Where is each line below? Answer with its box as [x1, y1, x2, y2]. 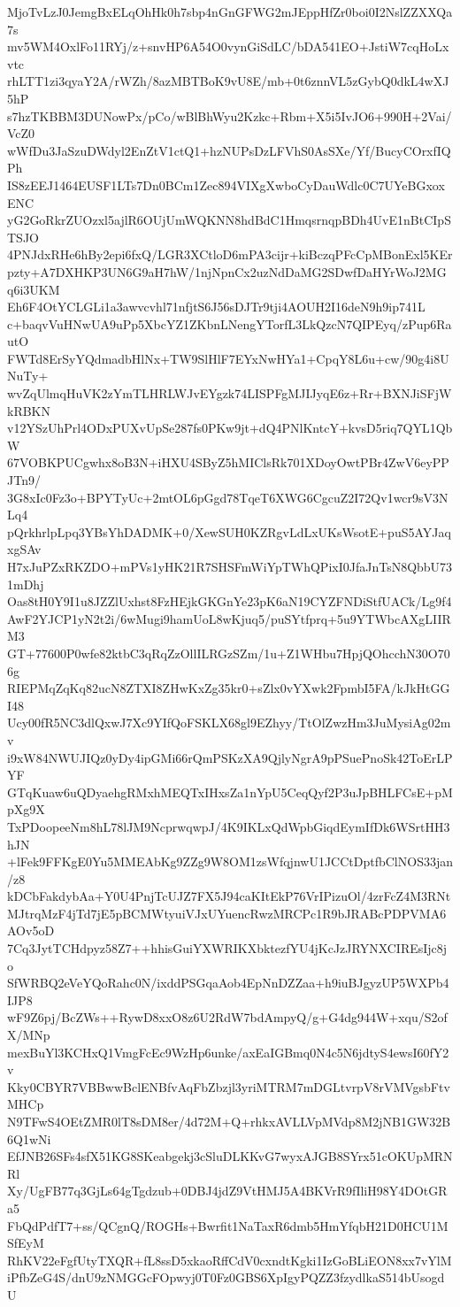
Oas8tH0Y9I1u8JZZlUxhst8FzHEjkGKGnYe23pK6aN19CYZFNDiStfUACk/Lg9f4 [7, 592, 452, 611]
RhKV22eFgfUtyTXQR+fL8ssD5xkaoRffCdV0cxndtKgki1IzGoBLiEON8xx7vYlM [7, 1250, 452, 1269]
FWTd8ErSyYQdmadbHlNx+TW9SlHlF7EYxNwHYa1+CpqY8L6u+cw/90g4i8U [7, 349, 449, 367]
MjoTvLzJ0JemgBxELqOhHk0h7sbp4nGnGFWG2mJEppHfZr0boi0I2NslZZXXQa [7, 3, 453, 20]
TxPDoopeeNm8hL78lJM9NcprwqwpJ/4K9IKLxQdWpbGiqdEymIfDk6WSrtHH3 [7, 817, 450, 835]
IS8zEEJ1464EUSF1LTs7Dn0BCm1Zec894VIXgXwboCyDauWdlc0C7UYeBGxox [7, 175, 445, 194]
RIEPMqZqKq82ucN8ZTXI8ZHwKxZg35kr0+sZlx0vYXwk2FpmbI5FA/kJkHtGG [7, 679, 450, 697]
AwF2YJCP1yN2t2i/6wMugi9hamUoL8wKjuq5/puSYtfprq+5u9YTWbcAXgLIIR [7, 609, 451, 627]
